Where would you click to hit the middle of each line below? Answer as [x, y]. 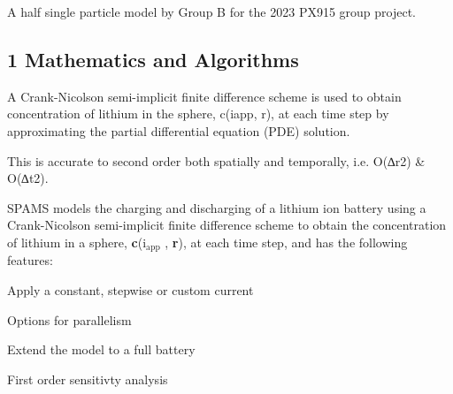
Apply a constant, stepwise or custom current [131, 290]
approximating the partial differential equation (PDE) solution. [179, 130]
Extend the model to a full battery [101, 349]
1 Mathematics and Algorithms [153, 59]
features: [30, 260]
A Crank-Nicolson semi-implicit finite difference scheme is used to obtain [204, 96]
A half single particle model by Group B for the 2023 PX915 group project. [212, 11]
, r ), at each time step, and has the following [286, 242]
